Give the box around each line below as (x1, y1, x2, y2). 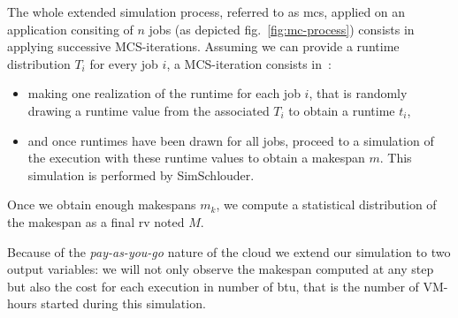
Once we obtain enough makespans (7, 195, 196, 214)
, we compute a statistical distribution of (216, 195, 437, 214)
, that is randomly (309, 84, 408, 102)
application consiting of (7, 19, 134, 38)
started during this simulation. (41, 294, 206, 313)
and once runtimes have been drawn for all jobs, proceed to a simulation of (27, 131, 434, 149)
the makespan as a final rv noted (7, 212, 185, 231)
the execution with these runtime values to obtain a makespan (27, 148, 365, 167)
